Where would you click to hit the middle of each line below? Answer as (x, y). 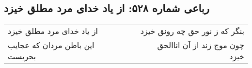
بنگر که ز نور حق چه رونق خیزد (192, 31)
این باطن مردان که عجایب (51, 45)
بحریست (22, 56)
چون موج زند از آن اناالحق (201, 45)
